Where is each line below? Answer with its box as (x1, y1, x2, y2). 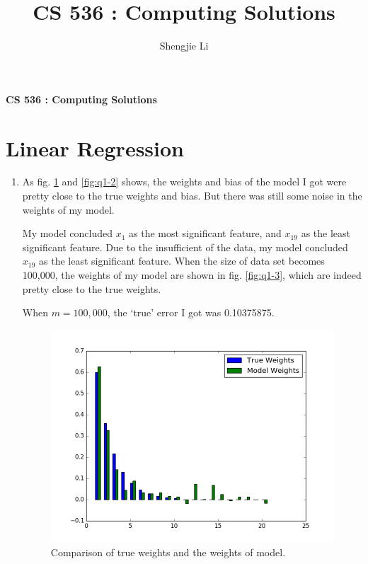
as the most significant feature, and (129, 226, 282, 241)
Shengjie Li (159, 38, 209, 53)
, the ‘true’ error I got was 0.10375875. (107, 305, 275, 320)
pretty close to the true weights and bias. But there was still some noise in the (22, 188, 362, 203)
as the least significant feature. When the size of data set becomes (39, 253, 325, 268)
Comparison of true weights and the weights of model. (50, 544, 286, 559)
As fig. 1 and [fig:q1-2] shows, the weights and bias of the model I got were (22, 174, 347, 189)
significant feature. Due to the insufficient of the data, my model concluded (22, 239, 348, 254)
